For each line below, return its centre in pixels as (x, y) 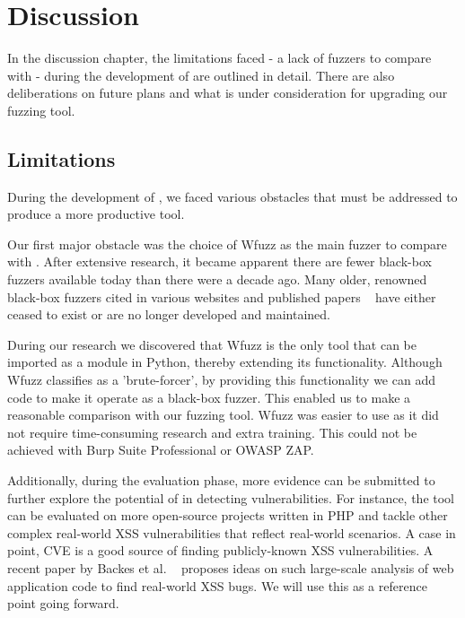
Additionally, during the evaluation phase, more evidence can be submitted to (221, 480)
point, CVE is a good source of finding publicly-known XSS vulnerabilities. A (220, 550)
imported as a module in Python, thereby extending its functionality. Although (225, 362)
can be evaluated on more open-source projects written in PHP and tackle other (228, 515)
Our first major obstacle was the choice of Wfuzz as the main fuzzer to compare (227, 244)
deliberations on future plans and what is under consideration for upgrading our (228, 93)
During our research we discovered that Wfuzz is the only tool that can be (212, 344)
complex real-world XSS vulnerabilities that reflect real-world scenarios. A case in (232, 532)
